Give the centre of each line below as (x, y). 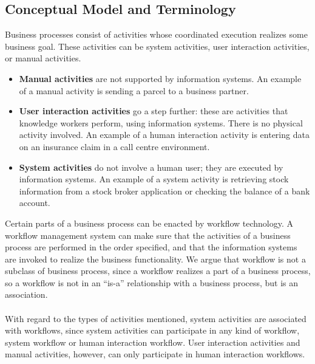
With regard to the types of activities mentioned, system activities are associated (156, 318)
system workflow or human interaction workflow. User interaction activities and (153, 342)
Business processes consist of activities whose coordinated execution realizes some (156, 34)
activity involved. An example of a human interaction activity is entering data (164, 135)
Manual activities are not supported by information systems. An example (160, 78)
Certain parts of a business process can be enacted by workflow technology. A (149, 223)
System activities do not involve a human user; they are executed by (151, 167)
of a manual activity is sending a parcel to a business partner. (134, 90)
